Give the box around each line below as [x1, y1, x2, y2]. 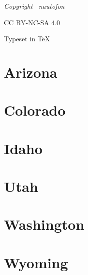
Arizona [4, 62, 58, 82]
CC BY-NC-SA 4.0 [4, 17, 60, 27]
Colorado [4, 100, 66, 120]
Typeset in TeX [4, 34, 50, 44]
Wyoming [4, 252, 68, 272]
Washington [4, 214, 85, 234]
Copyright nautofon [4, 1, 65, 11]
